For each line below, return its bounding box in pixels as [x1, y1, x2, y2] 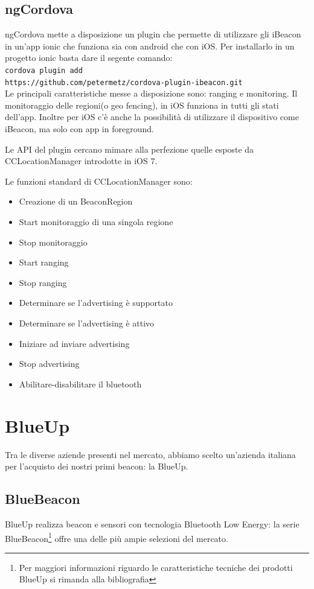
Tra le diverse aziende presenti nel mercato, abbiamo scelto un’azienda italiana [5, 448, 296, 460]
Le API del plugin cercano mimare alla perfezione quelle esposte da [5, 142, 254, 155]
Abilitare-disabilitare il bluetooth [19, 377, 142, 390]
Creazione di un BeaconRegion [19, 195, 133, 208]
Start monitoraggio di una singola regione [19, 215, 173, 228]
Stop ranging [19, 276, 67, 288]
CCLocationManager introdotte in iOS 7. [5, 154, 158, 167]
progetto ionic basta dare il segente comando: [5, 51, 173, 64]
